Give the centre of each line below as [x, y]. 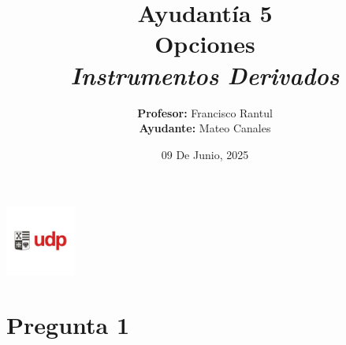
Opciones [205, 44]
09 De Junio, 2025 [205, 154]
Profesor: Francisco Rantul [205, 112]
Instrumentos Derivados [205, 75]
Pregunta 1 [68, 325]
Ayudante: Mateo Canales [205, 128]
